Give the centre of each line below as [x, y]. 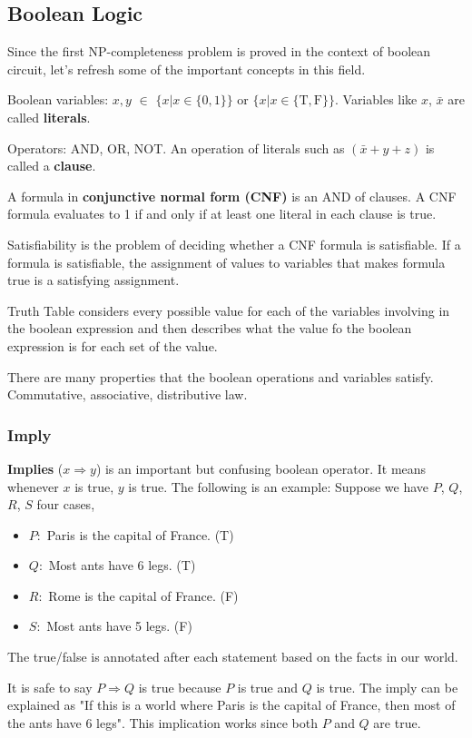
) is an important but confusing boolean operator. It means [261, 468]
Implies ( [35, 468]
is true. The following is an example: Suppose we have [279, 486]
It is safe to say [50, 687]
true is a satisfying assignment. [93, 280]
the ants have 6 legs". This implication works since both [163, 722]
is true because [180, 687]
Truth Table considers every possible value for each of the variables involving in [229, 310]
